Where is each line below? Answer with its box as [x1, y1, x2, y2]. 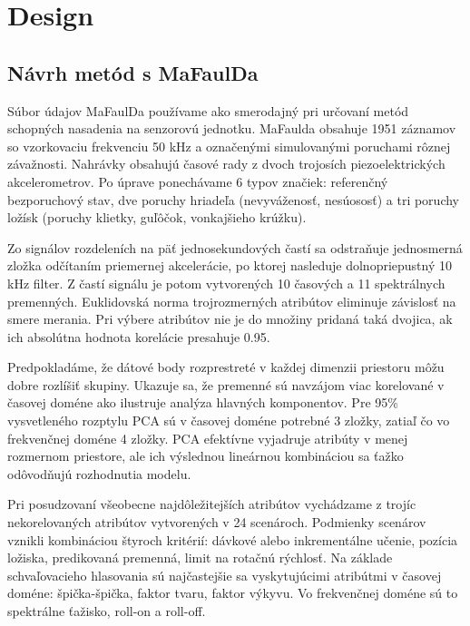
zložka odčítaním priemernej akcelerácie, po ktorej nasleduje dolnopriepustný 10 [7, 256, 452, 275]
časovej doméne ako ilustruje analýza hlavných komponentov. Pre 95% [7, 393, 398, 412]
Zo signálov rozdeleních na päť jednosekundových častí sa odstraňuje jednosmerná [7, 238, 463, 257]
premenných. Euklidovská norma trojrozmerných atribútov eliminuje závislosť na [7, 291, 456, 310]
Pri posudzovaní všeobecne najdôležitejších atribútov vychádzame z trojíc [7, 494, 416, 514]
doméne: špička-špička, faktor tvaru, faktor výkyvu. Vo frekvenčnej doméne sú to [7, 583, 458, 602]
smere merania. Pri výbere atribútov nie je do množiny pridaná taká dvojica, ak [7, 309, 453, 328]
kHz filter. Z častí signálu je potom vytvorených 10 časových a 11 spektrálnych [7, 273, 446, 292]
